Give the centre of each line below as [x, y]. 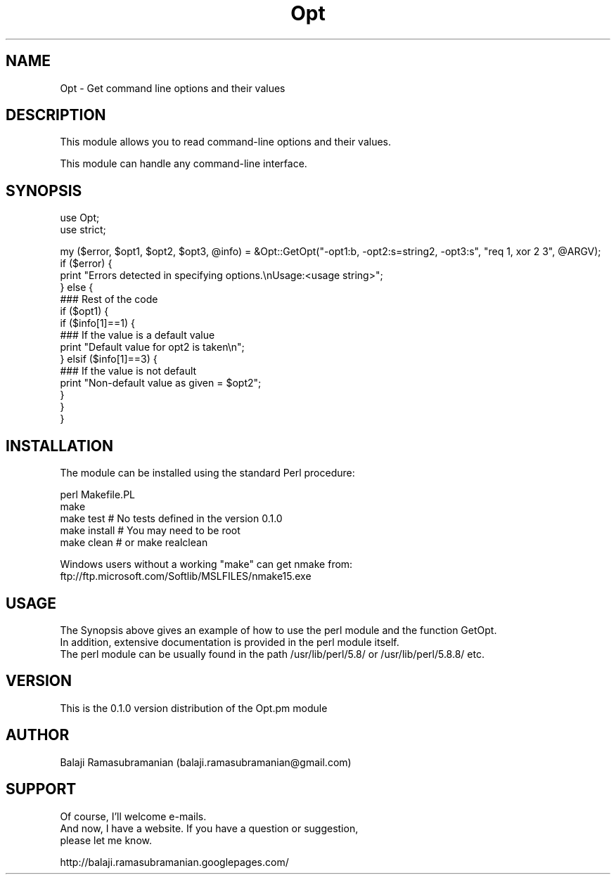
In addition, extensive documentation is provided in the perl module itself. [230, 642]
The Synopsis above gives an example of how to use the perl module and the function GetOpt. [278, 630]
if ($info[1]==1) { [97, 323]
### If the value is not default [128, 371]
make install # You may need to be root [150, 531]
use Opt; [80, 218]
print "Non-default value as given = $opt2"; [161, 383]
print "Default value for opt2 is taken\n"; [152, 347]
